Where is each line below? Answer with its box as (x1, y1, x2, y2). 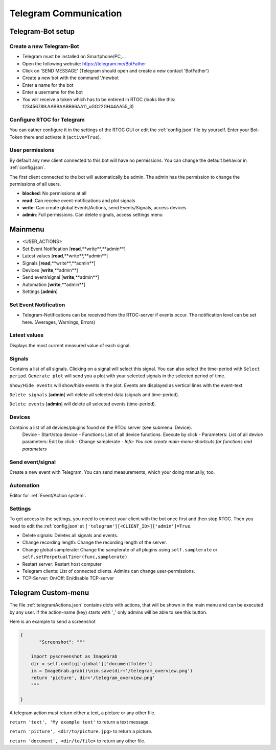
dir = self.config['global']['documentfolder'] (31, 661, 153, 666)
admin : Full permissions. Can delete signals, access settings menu (22, 212, 163, 218)
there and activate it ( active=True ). (24, 134, 101, 140)
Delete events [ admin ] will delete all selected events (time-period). (9, 401, 156, 407)
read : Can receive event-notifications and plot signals (22, 197, 135, 204)
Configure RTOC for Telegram (9, 116, 85, 123)
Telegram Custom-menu (9, 589, 89, 597)
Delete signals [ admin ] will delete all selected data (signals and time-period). (9, 392, 179, 398)
